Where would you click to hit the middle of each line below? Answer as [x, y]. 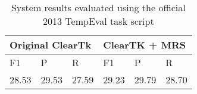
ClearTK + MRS [144, 45]
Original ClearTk [51, 45]
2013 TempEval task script [98, 21]
